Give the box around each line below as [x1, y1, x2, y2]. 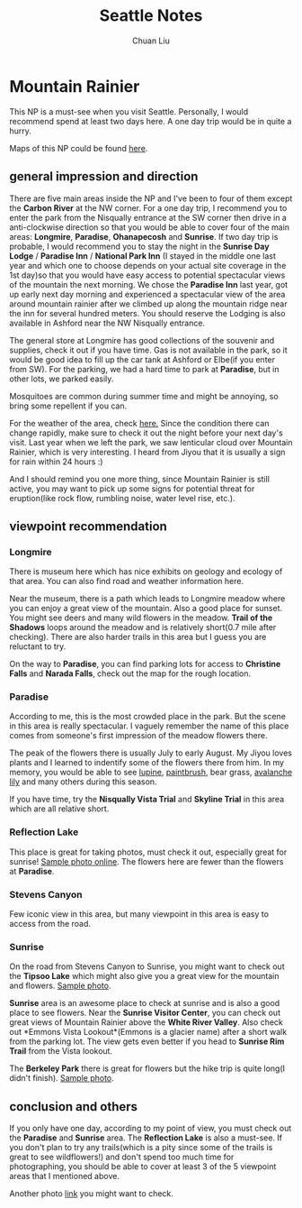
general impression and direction [9, 169, 199, 185]
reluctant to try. [9, 641, 67, 652]
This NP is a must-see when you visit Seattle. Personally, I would [9, 105, 249, 117]
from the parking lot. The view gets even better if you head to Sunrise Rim [9, 1036, 285, 1047]
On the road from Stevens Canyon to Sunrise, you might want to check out [9, 961, 285, 972]
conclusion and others [9, 1099, 138, 1114]
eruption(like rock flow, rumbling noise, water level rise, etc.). [9, 492, 235, 503]
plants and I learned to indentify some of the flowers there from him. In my [9, 757, 285, 768]
